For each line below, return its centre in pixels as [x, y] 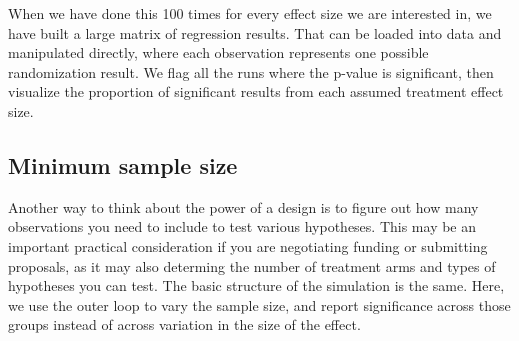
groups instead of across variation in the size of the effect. [184, 324]
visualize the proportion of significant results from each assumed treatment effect [256, 91]
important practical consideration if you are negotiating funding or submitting [248, 245]
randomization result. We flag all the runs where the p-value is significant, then [251, 71]
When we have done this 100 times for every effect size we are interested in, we [250, 13]
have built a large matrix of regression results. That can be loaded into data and [255, 32]
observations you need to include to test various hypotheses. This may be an [242, 226]
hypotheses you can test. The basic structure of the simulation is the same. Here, [256, 285]
